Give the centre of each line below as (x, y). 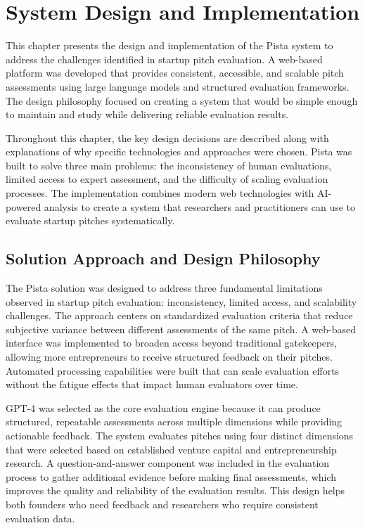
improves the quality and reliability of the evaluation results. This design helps (175, 490)
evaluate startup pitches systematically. (90, 220)
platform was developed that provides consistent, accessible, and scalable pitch (175, 73)
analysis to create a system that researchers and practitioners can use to (200, 206)
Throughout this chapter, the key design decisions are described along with (167, 137)
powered (24, 206)
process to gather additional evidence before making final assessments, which (171, 476)
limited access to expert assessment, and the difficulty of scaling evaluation (167, 179)
